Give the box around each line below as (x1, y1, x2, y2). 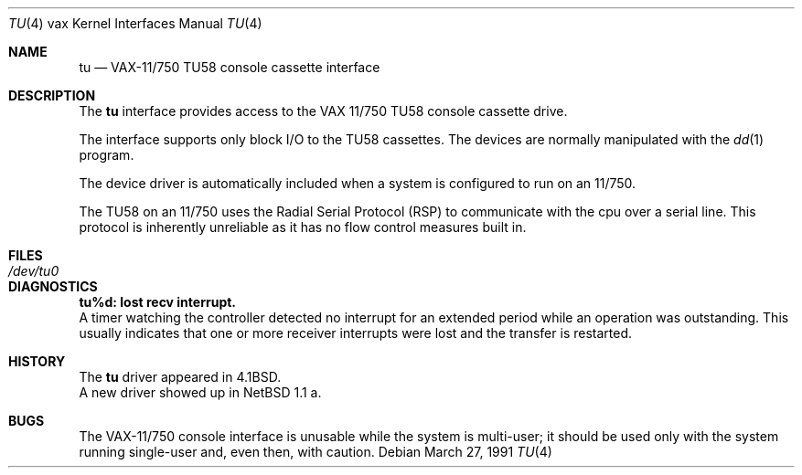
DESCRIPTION (8, 88, 96, 103)
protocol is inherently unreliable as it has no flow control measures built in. (79, 219, 527, 235)
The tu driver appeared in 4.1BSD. (79, 369, 282, 385)
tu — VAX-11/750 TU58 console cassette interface (79, 59, 380, 75)
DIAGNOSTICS (8, 279, 98, 294)
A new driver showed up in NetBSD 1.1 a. (79, 385, 322, 400)
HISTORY (8, 354, 66, 369)
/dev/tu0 (8, 263, 59, 279)
